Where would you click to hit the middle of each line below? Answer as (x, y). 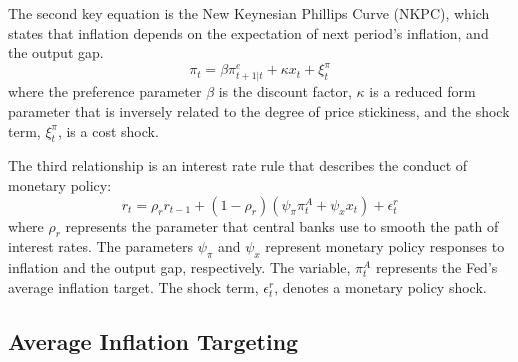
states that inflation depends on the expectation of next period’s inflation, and (248, 32)
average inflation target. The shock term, (133, 286)
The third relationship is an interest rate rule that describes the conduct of (238, 165)
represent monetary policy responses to (385, 246)
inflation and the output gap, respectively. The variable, (179, 267)
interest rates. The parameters (101, 246)
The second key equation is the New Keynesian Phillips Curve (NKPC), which (249, 13)
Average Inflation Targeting (153, 340)
